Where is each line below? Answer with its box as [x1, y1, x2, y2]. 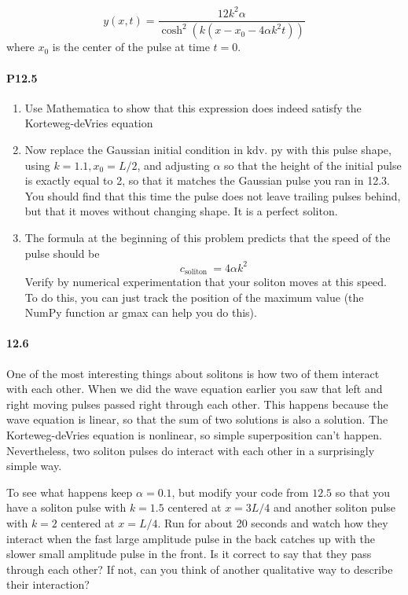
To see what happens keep [6, 483, 133, 500]
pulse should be [24, 244, 100, 261]
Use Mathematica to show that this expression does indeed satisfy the [24, 99, 362, 116]
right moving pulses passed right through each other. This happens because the [6, 395, 388, 412]
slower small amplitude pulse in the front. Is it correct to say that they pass [6, 545, 372, 562]
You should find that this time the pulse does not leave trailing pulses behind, [24, 187, 401, 204]
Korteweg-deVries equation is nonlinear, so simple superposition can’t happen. [6, 427, 382, 443]
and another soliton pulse [274, 499, 396, 516]
